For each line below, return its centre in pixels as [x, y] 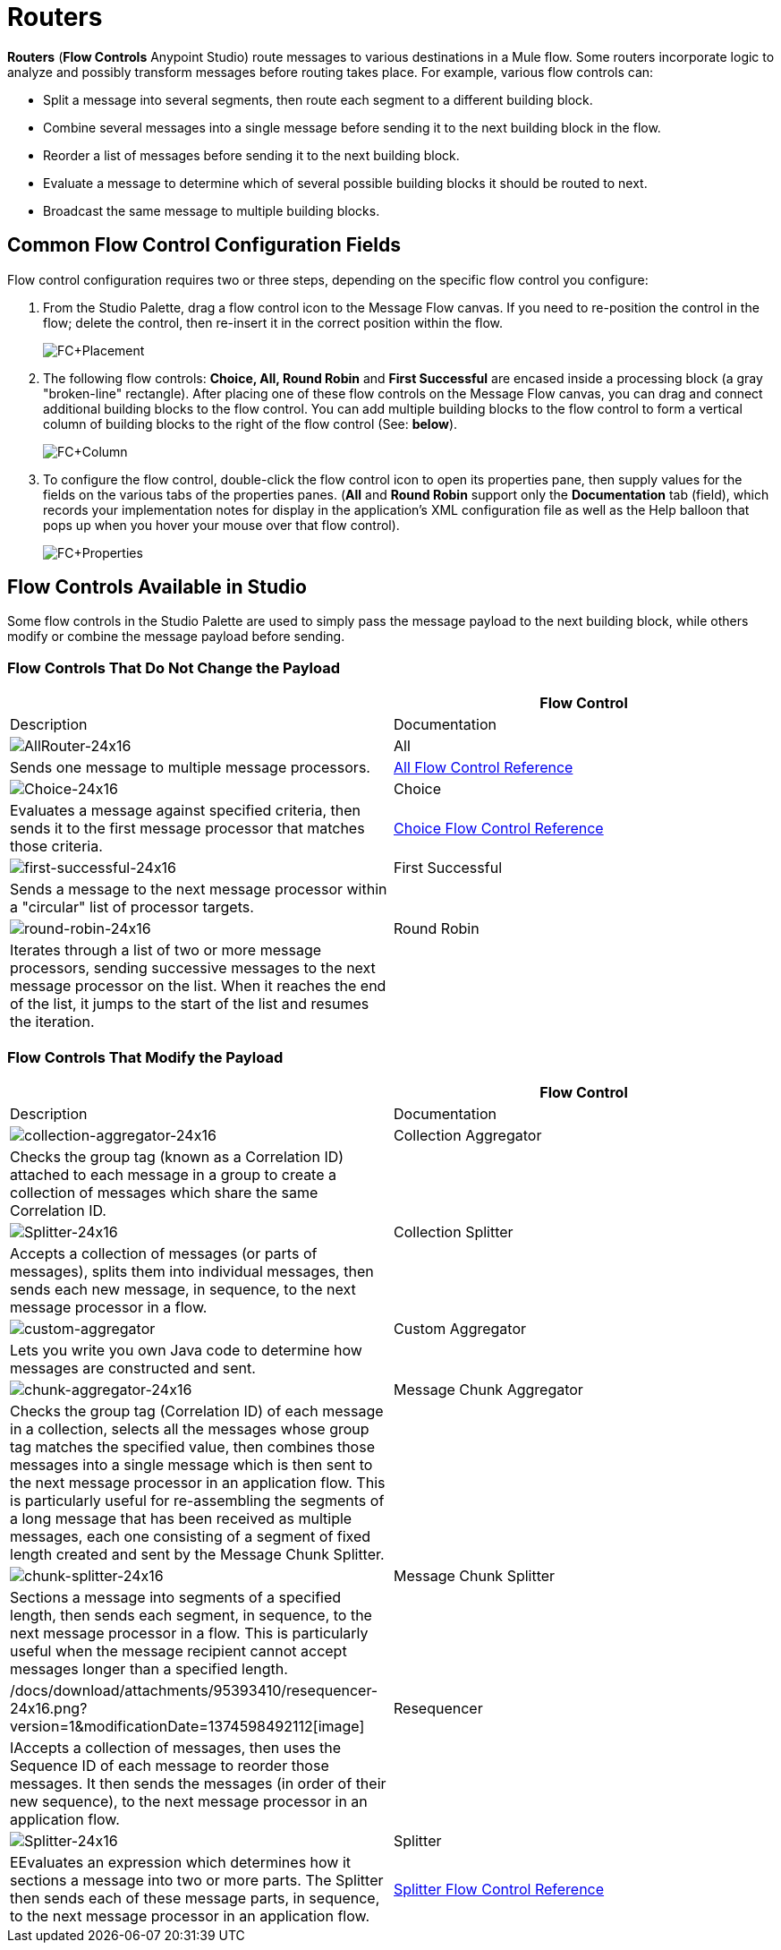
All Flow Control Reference [484, 768]
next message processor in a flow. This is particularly [189, 1633]
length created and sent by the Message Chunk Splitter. [197, 1554]
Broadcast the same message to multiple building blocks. [212, 210]
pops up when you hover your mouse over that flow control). [221, 525]
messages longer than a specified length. [149, 1668]
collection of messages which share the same [164, 1192]
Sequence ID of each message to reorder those [170, 1765]
